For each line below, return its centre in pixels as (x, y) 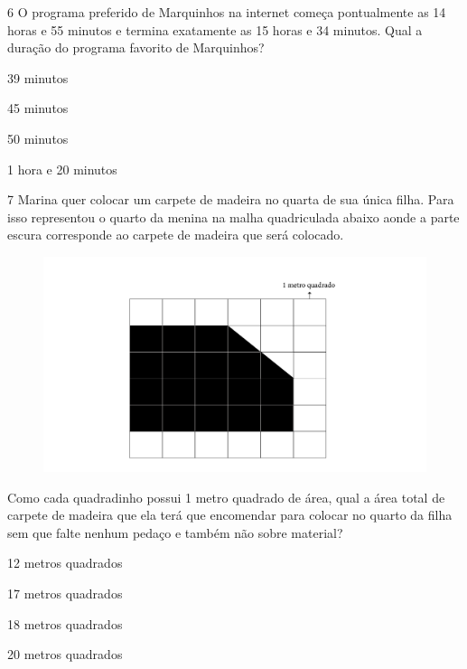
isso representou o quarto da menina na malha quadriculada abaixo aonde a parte (233, 217)
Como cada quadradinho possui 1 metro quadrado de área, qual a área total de (226, 497)
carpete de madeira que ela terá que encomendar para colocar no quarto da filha (230, 515)
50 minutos (38, 138)
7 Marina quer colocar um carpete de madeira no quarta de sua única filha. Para (231, 199)
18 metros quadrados (65, 623)
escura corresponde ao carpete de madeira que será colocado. (176, 235)
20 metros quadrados (65, 654)
